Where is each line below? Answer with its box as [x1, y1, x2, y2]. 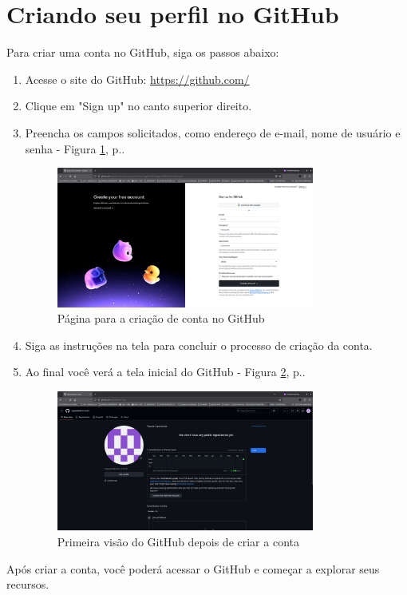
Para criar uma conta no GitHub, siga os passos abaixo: [6, 44, 279, 61]
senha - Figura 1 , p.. [25, 140, 125, 157]
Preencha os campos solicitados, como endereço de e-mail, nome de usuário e [25, 124, 401, 141]
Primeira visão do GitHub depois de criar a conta [57, 533, 299, 549]
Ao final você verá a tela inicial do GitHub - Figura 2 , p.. [25, 363, 306, 380]
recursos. [6, 576, 49, 593]
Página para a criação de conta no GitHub [57, 310, 265, 327]
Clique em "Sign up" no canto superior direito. [25, 97, 252, 114]
